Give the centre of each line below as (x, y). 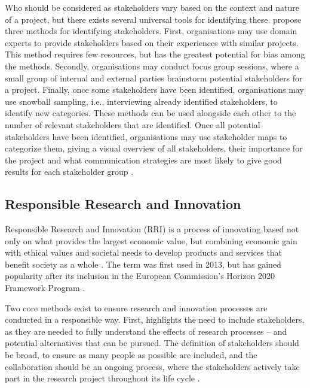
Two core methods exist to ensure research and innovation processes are (136, 307)
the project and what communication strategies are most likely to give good (143, 160)
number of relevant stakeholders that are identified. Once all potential (133, 124)
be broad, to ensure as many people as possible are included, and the (131, 355)
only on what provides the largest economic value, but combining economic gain (151, 240)
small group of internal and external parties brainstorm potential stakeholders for (154, 78)
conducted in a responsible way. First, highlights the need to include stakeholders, (155, 319)
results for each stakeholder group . (69, 172)
